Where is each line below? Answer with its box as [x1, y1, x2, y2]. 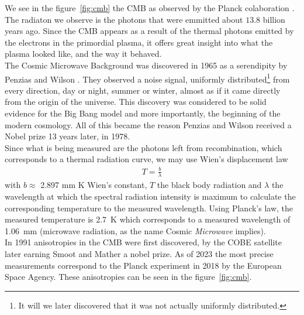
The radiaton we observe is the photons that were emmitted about [5, 13, 243, 25]
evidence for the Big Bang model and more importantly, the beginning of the [5, 107, 281, 119]
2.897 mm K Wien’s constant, [40, 179, 147, 191]
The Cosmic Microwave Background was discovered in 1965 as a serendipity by [5, 59, 288, 71]
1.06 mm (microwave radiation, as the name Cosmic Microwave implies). [5, 224, 266, 237]
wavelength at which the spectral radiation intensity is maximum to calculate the [5, 190, 296, 202]
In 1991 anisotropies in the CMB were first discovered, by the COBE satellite [5, 236, 282, 248]
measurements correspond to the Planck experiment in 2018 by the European [5, 259, 282, 271]
